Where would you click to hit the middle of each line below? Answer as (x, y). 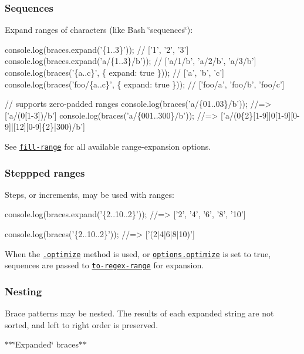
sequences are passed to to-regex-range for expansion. (104, 265)
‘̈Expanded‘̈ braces (46, 344)
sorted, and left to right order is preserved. (82, 324)
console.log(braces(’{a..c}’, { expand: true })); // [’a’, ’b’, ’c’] (114, 72)
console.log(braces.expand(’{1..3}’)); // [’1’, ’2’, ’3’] (97, 49)
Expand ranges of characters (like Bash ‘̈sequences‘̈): (99, 30)
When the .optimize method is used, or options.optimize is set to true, (138, 253)
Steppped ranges (45, 172)
